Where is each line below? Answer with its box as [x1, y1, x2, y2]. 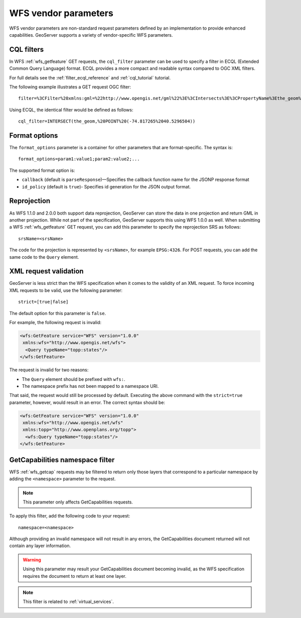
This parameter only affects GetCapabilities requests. [23, 499, 133, 505]
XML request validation [9, 267, 84, 276]
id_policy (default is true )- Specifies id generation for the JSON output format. [22, 183, 191, 189]
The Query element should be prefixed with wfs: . [22, 376, 125, 382]
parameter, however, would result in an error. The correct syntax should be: [9, 399, 166, 405]
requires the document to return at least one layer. [23, 573, 126, 579]
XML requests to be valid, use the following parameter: [9, 287, 123, 293]
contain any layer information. [9, 543, 71, 549]
